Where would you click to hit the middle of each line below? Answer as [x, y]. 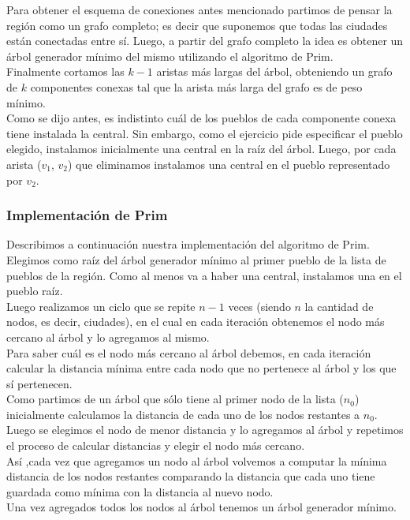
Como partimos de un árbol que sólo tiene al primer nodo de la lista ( [175, 399]
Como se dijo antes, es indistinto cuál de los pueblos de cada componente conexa [201, 118]
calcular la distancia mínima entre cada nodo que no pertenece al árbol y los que [201, 368]
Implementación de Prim [87, 215]
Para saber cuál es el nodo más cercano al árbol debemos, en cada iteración [189, 352]
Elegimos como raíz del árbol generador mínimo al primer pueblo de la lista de [196, 259]
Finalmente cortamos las [65, 71]
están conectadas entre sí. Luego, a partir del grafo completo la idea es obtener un [205, 41]
